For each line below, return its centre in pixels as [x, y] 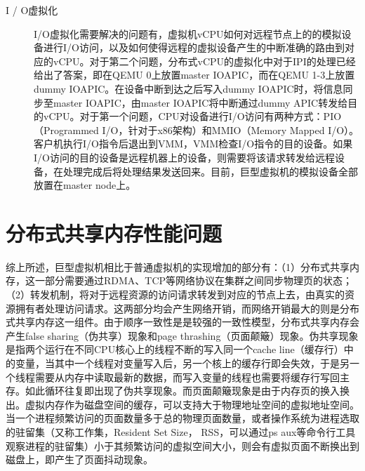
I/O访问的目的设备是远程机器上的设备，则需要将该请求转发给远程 [184, 157]
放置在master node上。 [85, 185]
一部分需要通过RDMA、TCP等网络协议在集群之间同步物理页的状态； [194, 280]
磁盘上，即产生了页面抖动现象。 [79, 459]
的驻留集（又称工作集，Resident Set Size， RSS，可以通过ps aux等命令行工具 [181, 431]
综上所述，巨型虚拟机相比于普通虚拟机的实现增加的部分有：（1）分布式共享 [178, 266]
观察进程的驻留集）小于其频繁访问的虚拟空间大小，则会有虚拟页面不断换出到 [182, 445]
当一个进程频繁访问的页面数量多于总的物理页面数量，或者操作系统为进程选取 [182, 418]
